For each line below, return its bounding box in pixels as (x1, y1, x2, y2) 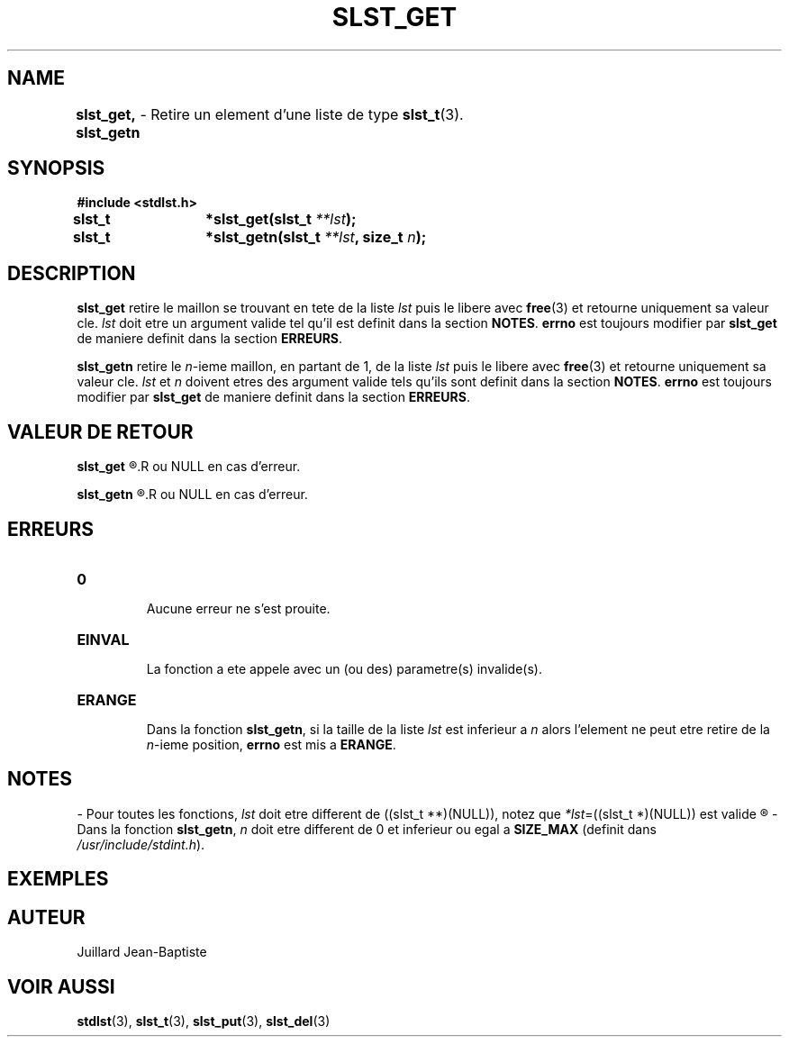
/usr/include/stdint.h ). (77, 836, 205, 852)
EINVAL (77, 630, 130, 649)
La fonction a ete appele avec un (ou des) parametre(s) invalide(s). (146, 660, 542, 676)
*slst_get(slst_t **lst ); (205, 210, 357, 229)
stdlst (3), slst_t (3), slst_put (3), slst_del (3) (77, 1012, 331, 1029)
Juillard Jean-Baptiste (77, 944, 207, 960)
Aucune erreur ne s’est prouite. (146, 600, 331, 616)
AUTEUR (7, 905, 86, 929)
